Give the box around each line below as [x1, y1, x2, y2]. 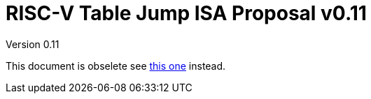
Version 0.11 [6, 38, 59, 50]
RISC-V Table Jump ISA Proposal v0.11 [6, 1, 367, 25]
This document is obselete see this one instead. [6, 59, 226, 72]
